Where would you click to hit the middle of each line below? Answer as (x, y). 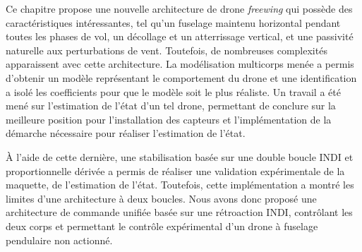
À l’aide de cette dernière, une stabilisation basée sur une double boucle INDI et (180, 156)
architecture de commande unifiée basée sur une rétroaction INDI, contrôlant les (179, 212)
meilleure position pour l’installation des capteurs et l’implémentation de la (169, 119)
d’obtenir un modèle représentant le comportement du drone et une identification (181, 77)
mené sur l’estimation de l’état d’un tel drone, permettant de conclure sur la (171, 106)
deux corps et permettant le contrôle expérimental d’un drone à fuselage (162, 226)
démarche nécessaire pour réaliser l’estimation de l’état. (126, 133)
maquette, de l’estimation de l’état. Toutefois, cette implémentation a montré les (180, 185)
